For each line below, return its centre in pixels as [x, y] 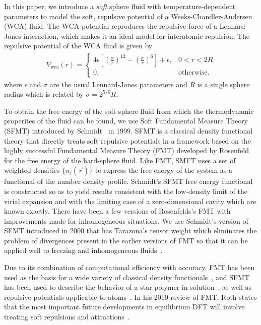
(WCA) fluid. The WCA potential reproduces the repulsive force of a [111, 26]
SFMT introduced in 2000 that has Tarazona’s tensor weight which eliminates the [130, 231]
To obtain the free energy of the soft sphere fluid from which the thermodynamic [129, 111]
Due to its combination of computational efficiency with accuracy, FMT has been [129, 267]
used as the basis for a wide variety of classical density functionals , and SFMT [127, 277]
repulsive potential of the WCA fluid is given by [78, 46]
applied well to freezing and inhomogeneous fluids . [83, 250]
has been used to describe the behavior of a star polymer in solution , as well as [128, 287]
